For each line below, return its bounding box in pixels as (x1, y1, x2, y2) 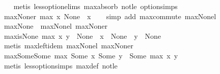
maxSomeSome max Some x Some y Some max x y (4, 50, 178, 60)
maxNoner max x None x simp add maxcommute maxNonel (4, 11, 216, 21)
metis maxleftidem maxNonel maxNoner (4, 40, 133, 51)
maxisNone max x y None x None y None (4, 30, 161, 41)
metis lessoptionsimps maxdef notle (4, 60, 118, 70)
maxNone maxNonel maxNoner (4, 21, 108, 31)
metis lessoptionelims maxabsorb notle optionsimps (13, 1, 178, 11)
